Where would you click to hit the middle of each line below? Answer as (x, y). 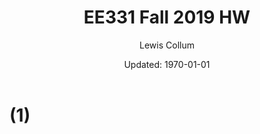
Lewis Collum (167, 45)
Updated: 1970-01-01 (167, 64)
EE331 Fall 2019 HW (167, 17)
